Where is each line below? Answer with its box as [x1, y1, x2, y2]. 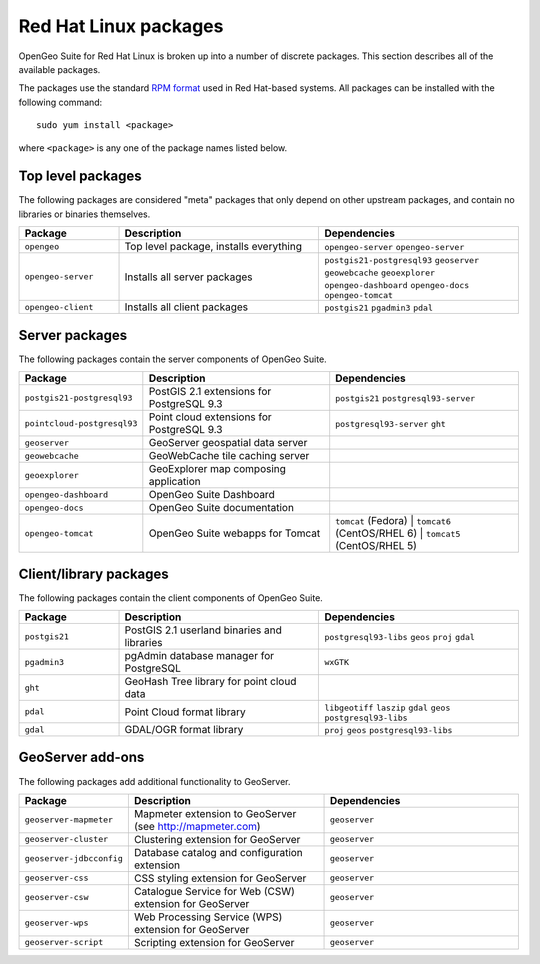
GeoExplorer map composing [148, 462, 287, 476]
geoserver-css [24, 873, 89, 884]
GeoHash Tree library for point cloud [124, 675, 297, 688]
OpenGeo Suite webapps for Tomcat [148, 526, 321, 540]
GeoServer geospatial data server [148, 436, 308, 450]
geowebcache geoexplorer [324, 268, 435, 279]
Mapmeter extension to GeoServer [133, 806, 297, 820]
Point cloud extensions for [148, 410, 272, 424]
